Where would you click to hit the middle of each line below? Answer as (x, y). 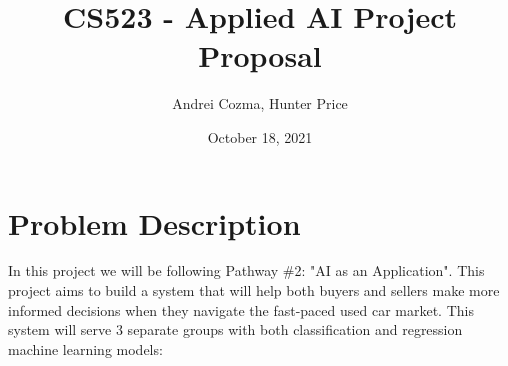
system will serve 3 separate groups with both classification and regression (235, 329)
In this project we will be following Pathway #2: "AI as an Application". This (246, 270)
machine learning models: (85, 348)
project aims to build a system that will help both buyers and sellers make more (254, 290)
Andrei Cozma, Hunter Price (260, 103)
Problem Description (154, 222)
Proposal (260, 55)
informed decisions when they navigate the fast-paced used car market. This (241, 309)
